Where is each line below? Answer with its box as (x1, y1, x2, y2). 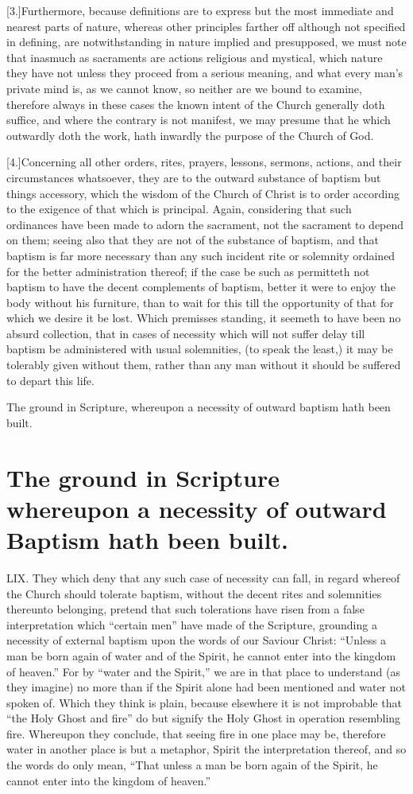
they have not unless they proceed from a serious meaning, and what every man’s (6, 64, 403, 81)
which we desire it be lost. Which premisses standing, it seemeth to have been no (6, 309, 401, 326)
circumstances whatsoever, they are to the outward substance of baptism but (6, 169, 381, 185)
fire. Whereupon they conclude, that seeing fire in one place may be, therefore (6, 725, 386, 741)
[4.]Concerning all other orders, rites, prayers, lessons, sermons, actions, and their (6, 154, 402, 170)
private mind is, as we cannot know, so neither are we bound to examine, (6, 80, 362, 96)
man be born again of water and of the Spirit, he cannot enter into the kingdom (6, 647, 396, 664)
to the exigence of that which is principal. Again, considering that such (6, 200, 352, 217)
